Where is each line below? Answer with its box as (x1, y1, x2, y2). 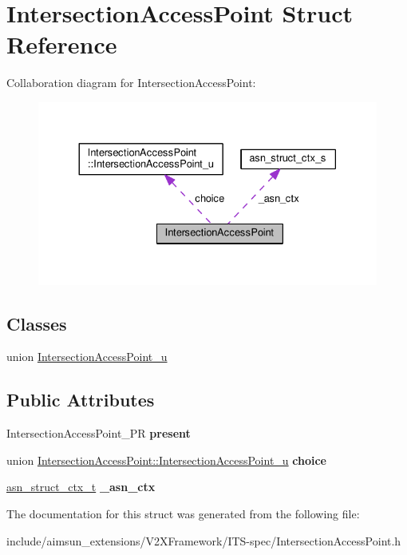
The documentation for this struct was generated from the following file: (6, 505, 360, 521)
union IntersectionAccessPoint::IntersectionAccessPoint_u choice (6, 451, 326, 468)
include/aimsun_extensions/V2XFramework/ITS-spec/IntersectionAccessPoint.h (6, 532, 401, 549)
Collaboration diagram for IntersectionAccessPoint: (6, 74, 256, 91)
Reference (6, 28, 117, 61)
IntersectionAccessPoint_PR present (6, 425, 191, 442)
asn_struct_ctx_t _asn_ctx (6, 478, 156, 495)
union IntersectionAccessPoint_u (6, 348, 168, 365)
